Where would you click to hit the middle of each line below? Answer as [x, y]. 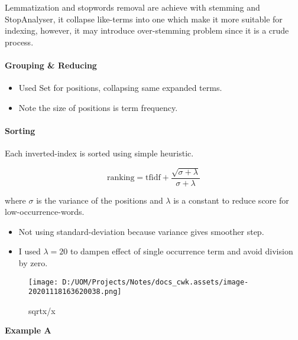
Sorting [20, 130]
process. [19, 42]
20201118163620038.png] [75, 292]
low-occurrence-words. [45, 212]
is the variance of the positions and [100, 200]
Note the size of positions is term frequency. [98, 107]
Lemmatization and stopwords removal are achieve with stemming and [132, 7]
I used [30, 251]
